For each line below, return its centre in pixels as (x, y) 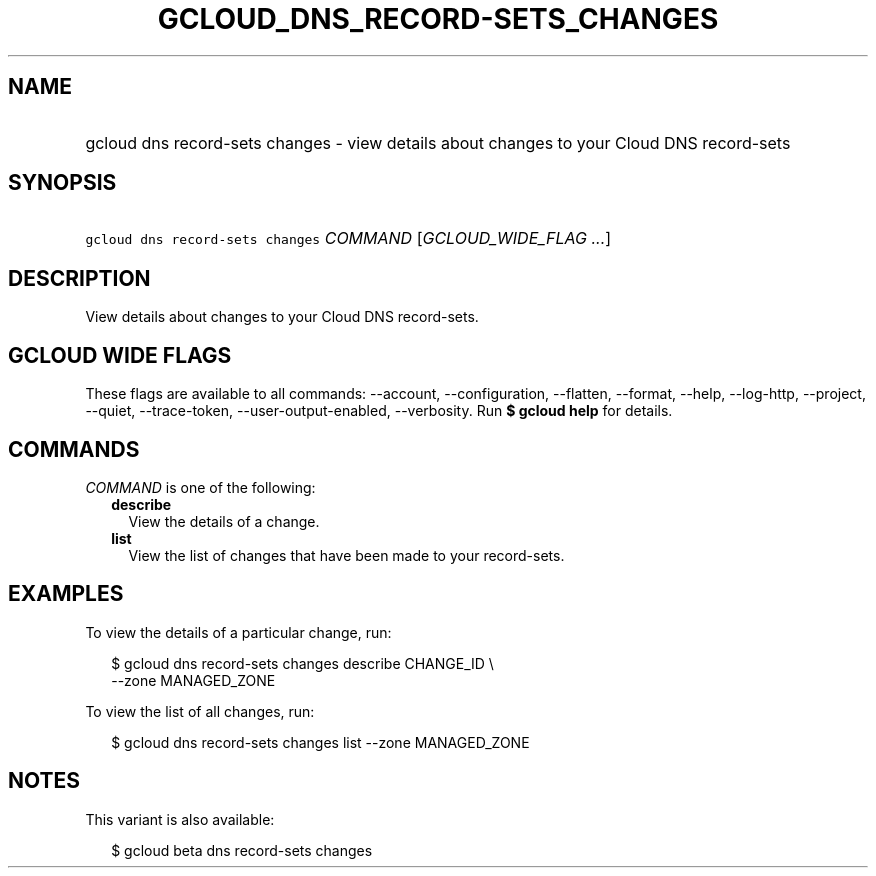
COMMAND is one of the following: (200, 487)
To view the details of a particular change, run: (238, 632)
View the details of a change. (224, 521)
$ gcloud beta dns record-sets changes (242, 850)
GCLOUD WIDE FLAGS (120, 355)
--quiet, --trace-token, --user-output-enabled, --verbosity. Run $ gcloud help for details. (379, 411)
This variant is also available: (180, 819)
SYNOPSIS (62, 183)
